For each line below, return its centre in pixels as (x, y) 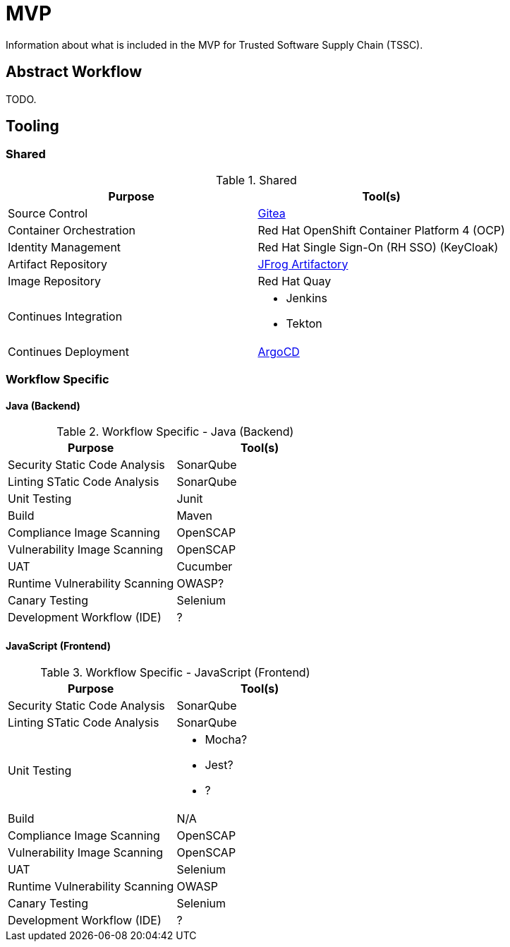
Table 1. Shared (256, 180)
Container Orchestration (72, 230)
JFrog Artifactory (303, 264)
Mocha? (226, 739)
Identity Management (65, 247)
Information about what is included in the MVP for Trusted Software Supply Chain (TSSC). (214, 44)
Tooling (32, 126)
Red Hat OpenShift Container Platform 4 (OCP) (381, 230)
